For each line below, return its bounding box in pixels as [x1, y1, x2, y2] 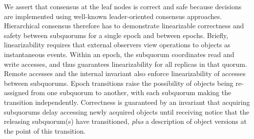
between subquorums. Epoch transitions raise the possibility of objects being [4, 78, 233, 88]
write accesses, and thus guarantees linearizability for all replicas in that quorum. [4, 59, 247, 69]
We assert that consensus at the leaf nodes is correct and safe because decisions [4, 1, 242, 11]
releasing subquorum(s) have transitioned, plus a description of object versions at [4, 116, 247, 126]
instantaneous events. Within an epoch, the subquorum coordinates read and [4, 49, 234, 59]
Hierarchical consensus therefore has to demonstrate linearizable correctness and [4, 20, 244, 31]
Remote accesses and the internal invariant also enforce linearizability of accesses [4, 68, 246, 79]
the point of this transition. [4, 125, 86, 136]
